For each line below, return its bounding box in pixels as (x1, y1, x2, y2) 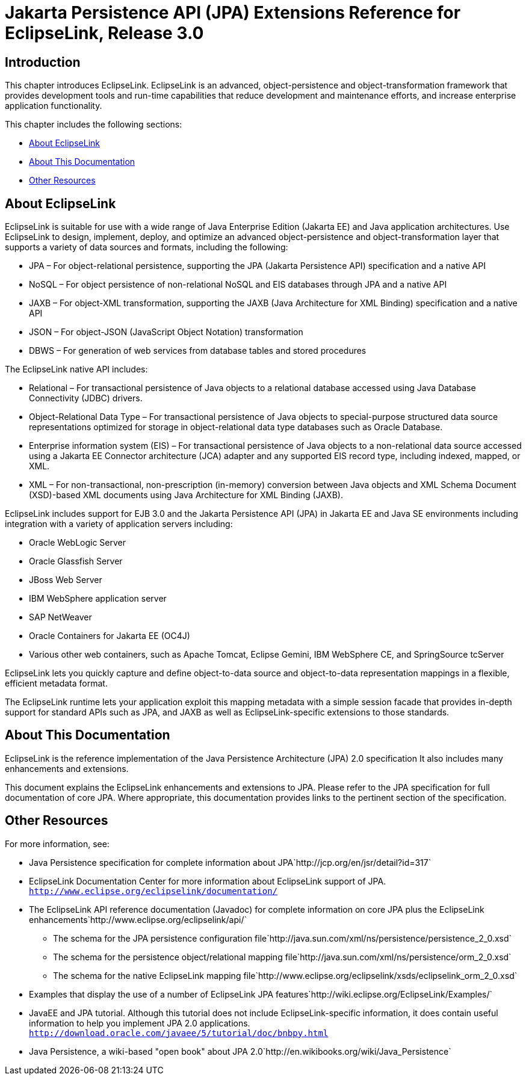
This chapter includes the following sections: (5, 119, 182, 130)
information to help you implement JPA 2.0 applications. (29, 1017, 250, 1028)
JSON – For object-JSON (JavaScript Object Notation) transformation (29, 327, 303, 338)
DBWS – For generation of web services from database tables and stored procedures (29, 345, 367, 356)
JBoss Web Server (29, 575, 102, 585)
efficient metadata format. (5, 678, 108, 689)
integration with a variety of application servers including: (5, 519, 233, 529)
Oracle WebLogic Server (29, 537, 126, 548)
